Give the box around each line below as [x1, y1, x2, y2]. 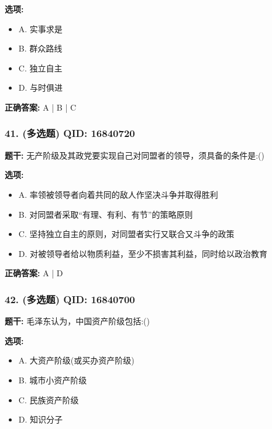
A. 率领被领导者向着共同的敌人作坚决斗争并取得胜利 [18, 188, 218, 200]
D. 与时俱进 [18, 81, 63, 94]
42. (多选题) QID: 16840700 [5, 291, 135, 306]
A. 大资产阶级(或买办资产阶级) [18, 354, 135, 366]
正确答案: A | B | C [5, 101, 77, 113]
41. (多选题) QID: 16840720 [5, 126, 135, 140]
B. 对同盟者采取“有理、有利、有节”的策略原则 [18, 208, 193, 220]
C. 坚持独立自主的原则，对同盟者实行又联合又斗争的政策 [18, 228, 235, 240]
